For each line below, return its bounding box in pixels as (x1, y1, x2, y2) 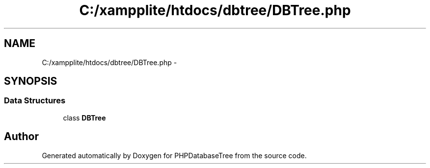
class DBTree (63, 113, 106, 122)
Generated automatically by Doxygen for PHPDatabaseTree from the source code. (42, 151, 307, 160)
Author (4, 130, 39, 143)
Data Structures (4, 96, 66, 106)
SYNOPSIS (4, 75, 57, 88)
